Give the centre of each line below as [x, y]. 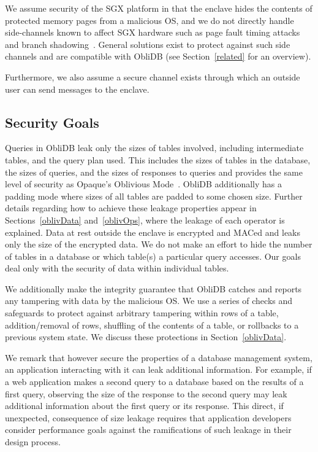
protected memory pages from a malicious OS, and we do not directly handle [150, 20]
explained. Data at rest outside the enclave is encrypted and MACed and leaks [153, 232]
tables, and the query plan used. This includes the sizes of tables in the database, [158, 159]
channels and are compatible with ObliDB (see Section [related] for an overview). [158, 56]
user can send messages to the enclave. [77, 89]
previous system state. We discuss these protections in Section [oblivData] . [146, 337]
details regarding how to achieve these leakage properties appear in [131, 208]
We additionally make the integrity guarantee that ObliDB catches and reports [153, 288]
